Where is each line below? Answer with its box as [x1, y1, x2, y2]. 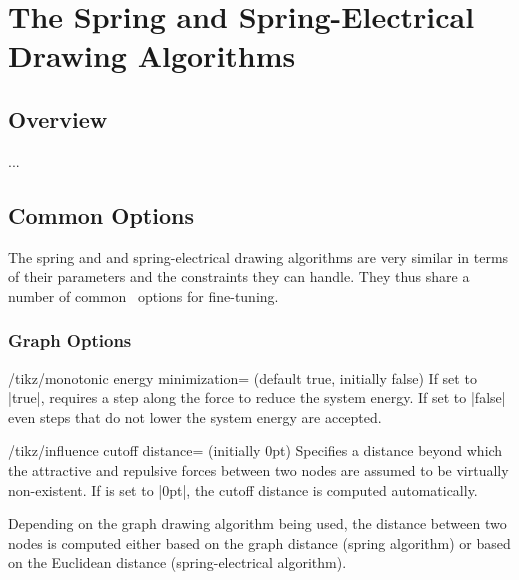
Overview [8, 103, 108, 134]
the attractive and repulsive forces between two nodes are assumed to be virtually [8, 459, 509, 480]
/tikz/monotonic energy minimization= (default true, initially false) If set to [8, 367, 477, 388]
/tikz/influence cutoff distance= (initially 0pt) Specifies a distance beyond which [8, 440, 503, 461]
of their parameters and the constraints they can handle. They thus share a [8, 266, 470, 287]
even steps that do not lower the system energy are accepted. [8, 406, 382, 427]
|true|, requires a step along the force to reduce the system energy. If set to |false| [8, 387, 506, 408]
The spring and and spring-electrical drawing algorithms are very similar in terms [8, 246, 509, 267]
